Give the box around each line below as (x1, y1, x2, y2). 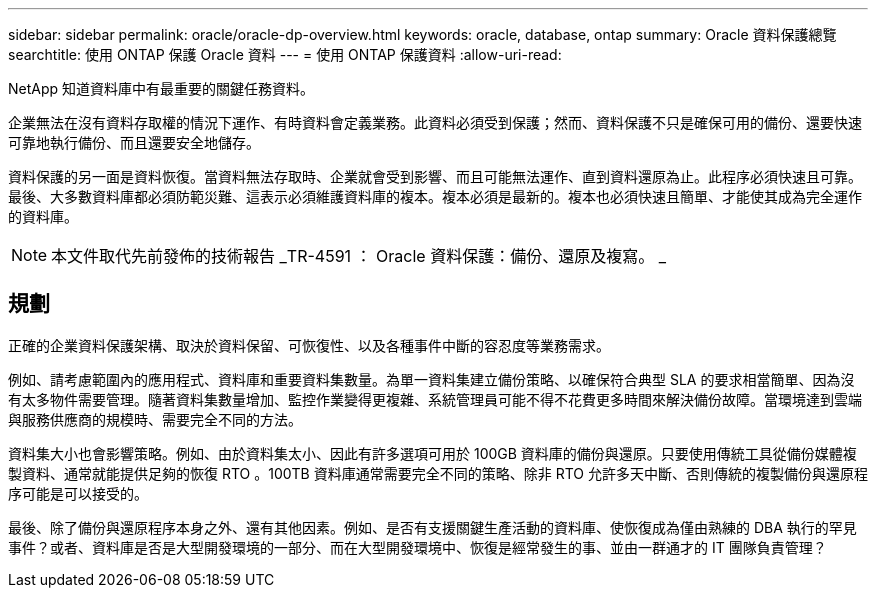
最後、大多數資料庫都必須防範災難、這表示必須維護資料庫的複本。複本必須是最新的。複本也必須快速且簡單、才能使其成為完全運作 (8, 188, 862, 205)
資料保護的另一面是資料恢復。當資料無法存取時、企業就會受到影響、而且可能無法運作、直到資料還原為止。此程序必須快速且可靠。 (8, 168, 862, 185)
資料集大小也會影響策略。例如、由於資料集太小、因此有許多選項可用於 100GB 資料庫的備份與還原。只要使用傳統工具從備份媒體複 (8, 444, 857, 462)
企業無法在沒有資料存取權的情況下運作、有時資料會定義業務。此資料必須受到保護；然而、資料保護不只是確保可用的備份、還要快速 (8, 114, 862, 131)
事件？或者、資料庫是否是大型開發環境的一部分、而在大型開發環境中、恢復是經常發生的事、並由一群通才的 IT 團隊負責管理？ (8, 538, 827, 556)
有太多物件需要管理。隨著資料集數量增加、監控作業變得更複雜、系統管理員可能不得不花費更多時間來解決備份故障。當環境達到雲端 (8, 390, 862, 408)
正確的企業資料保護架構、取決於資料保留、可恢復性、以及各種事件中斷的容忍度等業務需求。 (8, 336, 610, 354)
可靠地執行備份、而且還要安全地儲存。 (8, 134, 260, 151)
